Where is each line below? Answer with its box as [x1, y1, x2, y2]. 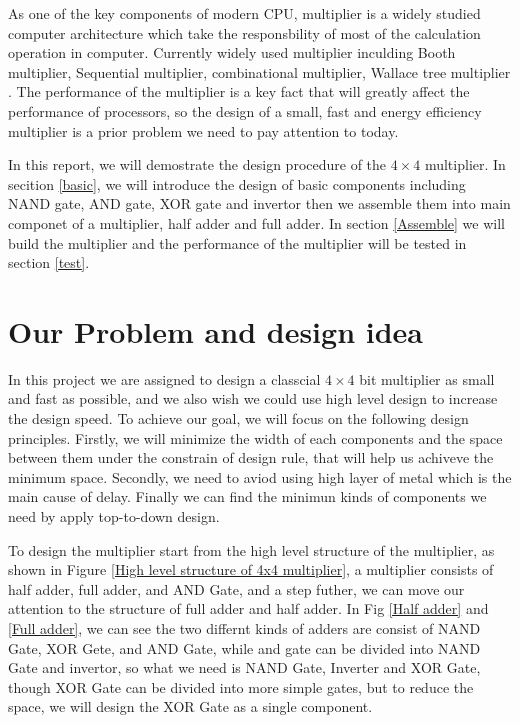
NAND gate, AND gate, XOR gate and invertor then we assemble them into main [8, 193, 511, 214]
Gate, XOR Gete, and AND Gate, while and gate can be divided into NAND [8, 637, 481, 658]
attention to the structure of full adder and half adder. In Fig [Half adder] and [8, 598, 489, 619]
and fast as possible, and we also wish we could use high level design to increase [8, 388, 498, 409]
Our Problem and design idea [8, 310, 423, 351]
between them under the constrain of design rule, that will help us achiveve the [8, 447, 494, 468]
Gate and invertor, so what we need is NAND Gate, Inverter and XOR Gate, [8, 657, 481, 678]
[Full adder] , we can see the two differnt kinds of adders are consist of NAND [8, 617, 481, 638]
